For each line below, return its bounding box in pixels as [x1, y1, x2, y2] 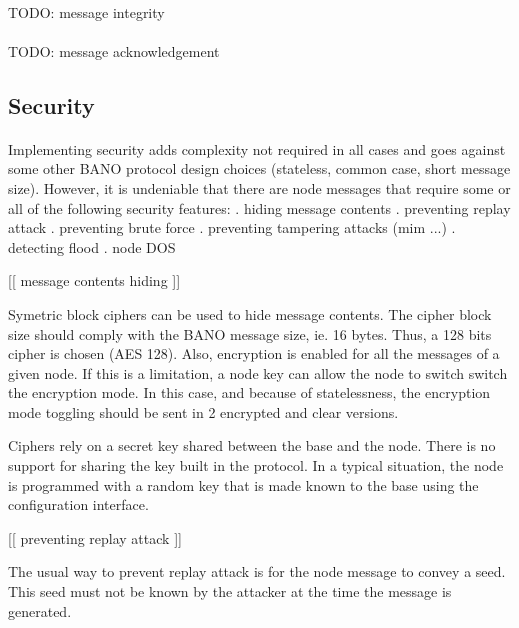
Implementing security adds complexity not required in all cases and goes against [8, 138, 506, 159]
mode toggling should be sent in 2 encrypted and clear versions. [8, 401, 399, 422]
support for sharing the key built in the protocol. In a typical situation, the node [8, 455, 504, 476]
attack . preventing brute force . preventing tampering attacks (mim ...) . [8, 217, 456, 238]
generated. [8, 600, 72, 621]
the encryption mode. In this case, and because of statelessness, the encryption [8, 382, 491, 403]
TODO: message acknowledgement [8, 40, 220, 61]
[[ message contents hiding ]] [8, 270, 181, 291]
